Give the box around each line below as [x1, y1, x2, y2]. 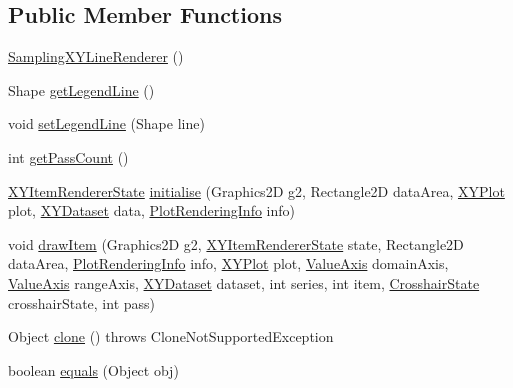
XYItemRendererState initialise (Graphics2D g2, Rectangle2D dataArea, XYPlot [8, 180, 505, 201]
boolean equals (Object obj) [8, 359, 179, 380]
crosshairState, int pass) [8, 292, 155, 313]
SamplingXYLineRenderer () [8, 46, 184, 67]
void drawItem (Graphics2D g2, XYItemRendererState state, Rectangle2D [8, 233, 464, 254]
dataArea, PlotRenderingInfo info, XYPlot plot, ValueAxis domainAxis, [8, 253, 449, 274]
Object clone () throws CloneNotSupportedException [8, 326, 334, 347]
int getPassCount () [8, 146, 129, 167]
